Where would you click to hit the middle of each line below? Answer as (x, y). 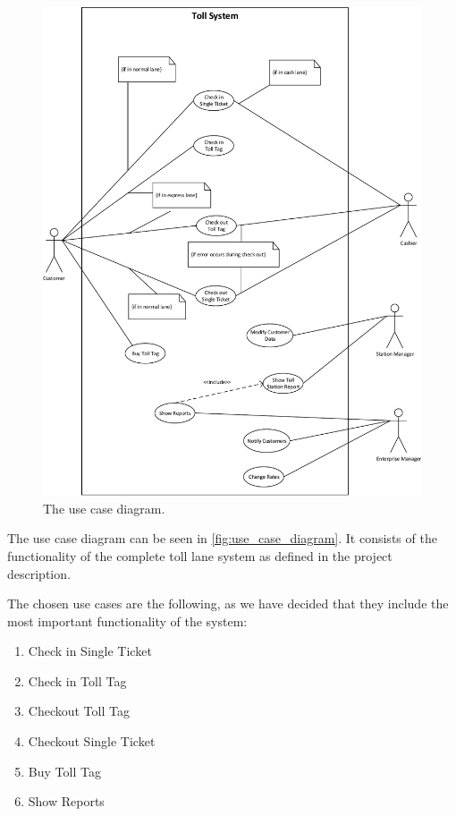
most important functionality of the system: (127, 620)
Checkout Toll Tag (79, 711)
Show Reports (66, 801)
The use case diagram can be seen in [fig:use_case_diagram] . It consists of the (222, 538)
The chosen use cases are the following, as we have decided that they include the (228, 603)
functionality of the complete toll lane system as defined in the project (200, 555)
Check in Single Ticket (90, 651)
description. (39, 573)
